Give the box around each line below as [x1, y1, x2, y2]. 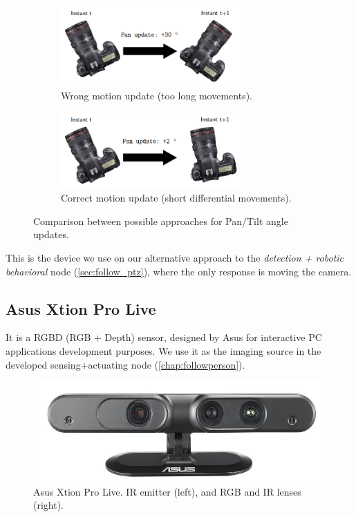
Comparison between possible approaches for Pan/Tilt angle [33, 213, 288, 228]
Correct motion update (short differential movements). [61, 191, 292, 205]
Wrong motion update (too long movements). [61, 88, 253, 102]
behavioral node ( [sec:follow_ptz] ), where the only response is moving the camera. [6, 264, 352, 278]
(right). [33, 498, 64, 512]
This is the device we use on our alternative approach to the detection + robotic [6, 251, 344, 265]
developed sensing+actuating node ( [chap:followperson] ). [6, 357, 245, 371]
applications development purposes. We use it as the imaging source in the [6, 344, 321, 358]
